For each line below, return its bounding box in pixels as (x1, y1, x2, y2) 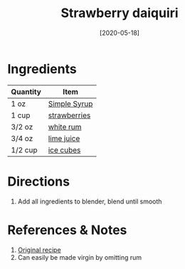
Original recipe (17, 246, 62, 254)
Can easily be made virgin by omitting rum (17, 253, 142, 261)
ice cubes (48, 144, 81, 154)
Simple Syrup (48, 98, 93, 108)
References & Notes (7, 222, 127, 238)
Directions (7, 173, 70, 189)
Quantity (11, 87, 41, 97)
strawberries (48, 110, 91, 120)
